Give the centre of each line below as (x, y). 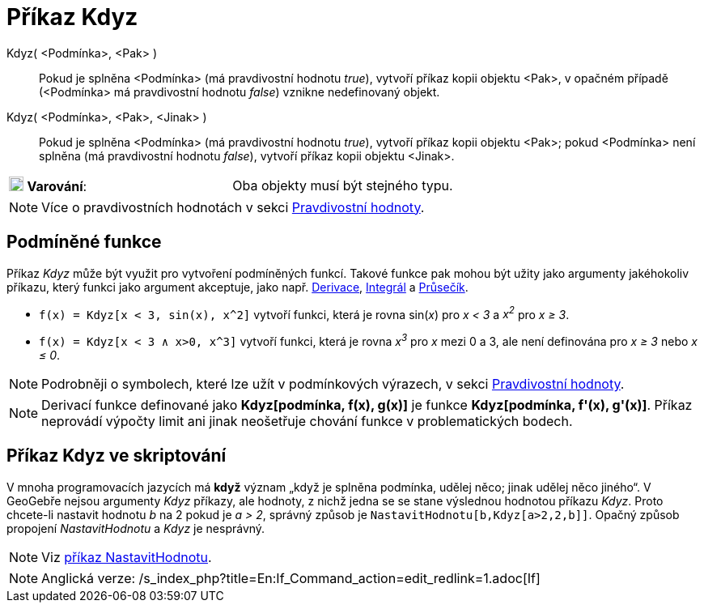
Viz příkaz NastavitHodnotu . (127, 557)
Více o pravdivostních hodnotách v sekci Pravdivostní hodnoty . (233, 207)
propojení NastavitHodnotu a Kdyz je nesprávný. (136, 528)
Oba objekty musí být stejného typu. (343, 185)
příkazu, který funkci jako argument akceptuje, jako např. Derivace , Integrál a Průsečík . (237, 287)
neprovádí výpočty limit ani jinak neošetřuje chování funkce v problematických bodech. (307, 421)
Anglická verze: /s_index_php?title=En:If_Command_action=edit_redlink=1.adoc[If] (291, 578)
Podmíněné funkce (84, 242)
